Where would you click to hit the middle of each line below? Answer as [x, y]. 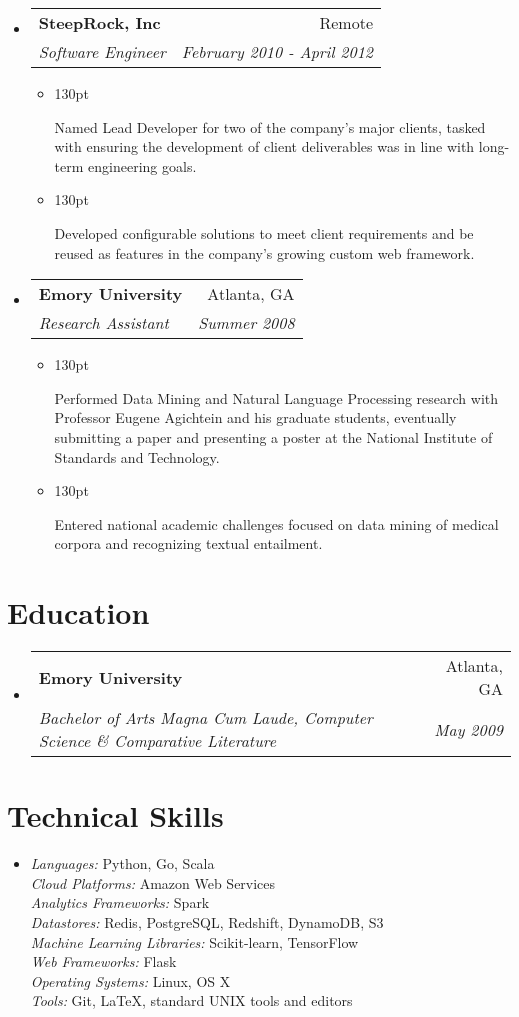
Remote [346, 22]
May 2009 [468, 729]
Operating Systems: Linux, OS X [130, 980]
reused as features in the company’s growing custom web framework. [264, 252]
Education [78, 612]
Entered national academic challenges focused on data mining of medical [276, 523]
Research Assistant [103, 323]
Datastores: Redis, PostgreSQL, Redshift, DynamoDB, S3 [207, 921]
